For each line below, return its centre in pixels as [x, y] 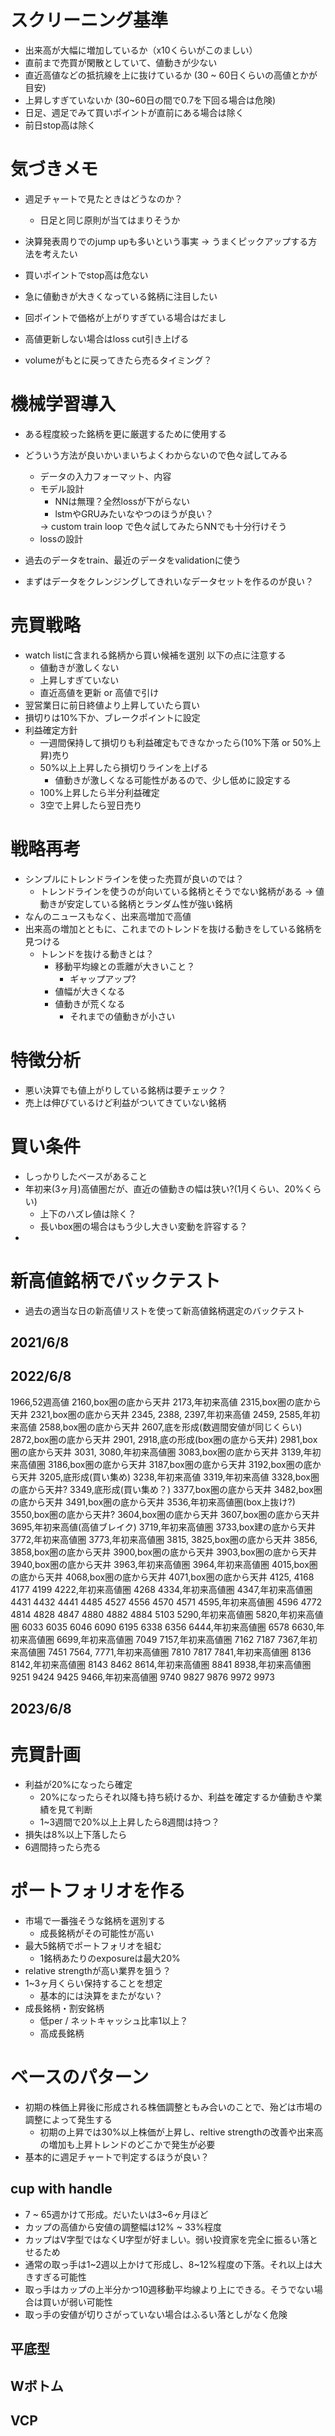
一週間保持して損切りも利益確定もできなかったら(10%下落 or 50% [176, 742]
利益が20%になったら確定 [78, 1785]
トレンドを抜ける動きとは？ [97, 953]
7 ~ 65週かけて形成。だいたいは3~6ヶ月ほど [116, 2214]
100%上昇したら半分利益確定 [99, 792]
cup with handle [61, 2189]
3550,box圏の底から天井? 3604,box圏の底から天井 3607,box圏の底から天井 [165, 1514]
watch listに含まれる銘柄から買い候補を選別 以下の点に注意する [155, 655]
